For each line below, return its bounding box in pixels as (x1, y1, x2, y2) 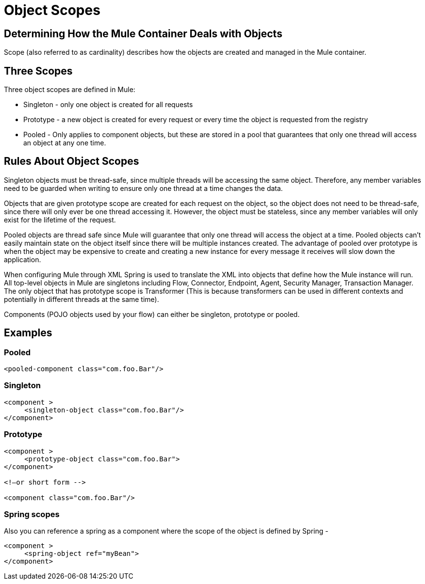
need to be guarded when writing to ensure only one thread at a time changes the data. (4, 184, 283, 192)
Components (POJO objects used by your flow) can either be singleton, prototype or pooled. (4, 310, 300, 318)
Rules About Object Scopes (4, 155, 139, 168)
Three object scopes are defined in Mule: (4, 85, 135, 94)
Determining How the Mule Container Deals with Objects (4, 27, 282, 40)
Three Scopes (4, 64, 73, 77)
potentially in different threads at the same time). (4, 295, 159, 303)
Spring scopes (4, 509, 60, 519)
